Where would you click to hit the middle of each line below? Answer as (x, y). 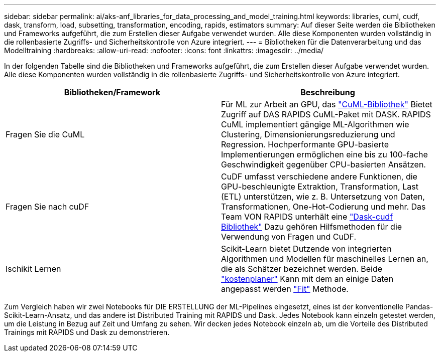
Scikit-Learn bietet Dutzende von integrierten (306, 249)
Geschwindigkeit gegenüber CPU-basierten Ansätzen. (323, 164)
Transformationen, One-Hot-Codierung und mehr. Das (323, 207)
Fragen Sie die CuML (45, 134)
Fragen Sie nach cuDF (47, 207)
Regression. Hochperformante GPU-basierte (305, 144)
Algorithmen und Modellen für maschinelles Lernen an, (325, 259)
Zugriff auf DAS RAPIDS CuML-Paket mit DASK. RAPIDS (326, 114)
